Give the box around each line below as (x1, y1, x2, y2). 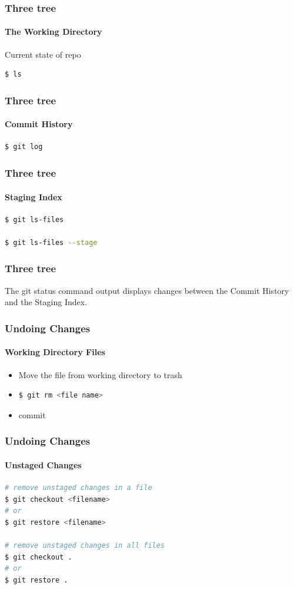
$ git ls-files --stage (5, 238, 98, 247)
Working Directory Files (5, 346, 105, 358)
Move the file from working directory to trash (18, 368, 182, 380)
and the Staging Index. (5, 296, 88, 308)
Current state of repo (5, 48, 81, 60)
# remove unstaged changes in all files (5, 541, 165, 550)
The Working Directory (5, 25, 102, 38)
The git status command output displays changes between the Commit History (5, 284, 289, 296)
